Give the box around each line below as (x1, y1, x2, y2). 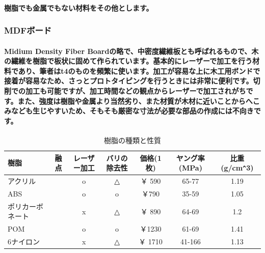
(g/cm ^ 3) (221, 162, 254, 173)
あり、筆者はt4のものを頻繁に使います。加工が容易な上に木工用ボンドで (18, 65, 260, 76)
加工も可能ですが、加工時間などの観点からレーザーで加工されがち (25, 86, 246, 96)
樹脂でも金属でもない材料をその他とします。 (4, 2, 153, 13)
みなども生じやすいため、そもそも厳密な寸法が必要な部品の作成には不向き (4, 105, 254, 116)
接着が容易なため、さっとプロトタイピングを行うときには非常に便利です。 (4, 75, 253, 86)
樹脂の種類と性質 (104, 134, 161, 145)
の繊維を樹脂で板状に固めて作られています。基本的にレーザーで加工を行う (4, 55, 253, 66)
